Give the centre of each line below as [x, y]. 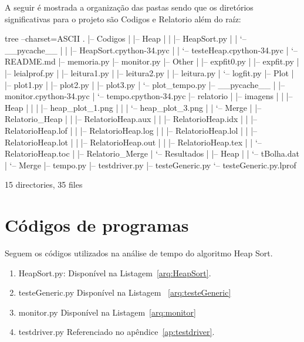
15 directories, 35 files [44, 184]
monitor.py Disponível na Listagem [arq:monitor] [107, 312]
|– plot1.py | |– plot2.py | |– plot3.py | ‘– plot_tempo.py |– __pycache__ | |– [145, 84]
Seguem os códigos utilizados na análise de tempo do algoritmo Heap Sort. [139, 253]
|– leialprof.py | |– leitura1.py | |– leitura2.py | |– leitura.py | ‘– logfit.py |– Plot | [149, 72]
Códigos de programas [97, 225]
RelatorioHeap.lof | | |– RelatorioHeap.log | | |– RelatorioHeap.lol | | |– [131, 130]
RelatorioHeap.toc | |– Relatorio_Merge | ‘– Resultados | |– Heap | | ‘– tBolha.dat [152, 153]
